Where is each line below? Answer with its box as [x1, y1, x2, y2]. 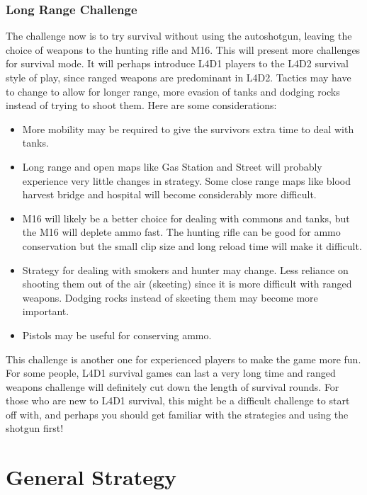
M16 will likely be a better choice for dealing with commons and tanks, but [22, 210, 350, 225]
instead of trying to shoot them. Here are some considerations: [6, 98, 277, 113]
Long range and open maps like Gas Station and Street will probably [22, 159, 322, 173]
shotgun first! [6, 421, 64, 436]
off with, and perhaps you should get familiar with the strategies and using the [6, 406, 349, 421]
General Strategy [6, 462, 176, 491]
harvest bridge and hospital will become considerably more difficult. [22, 187, 317, 202]
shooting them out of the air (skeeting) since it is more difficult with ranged [22, 276, 352, 291]
